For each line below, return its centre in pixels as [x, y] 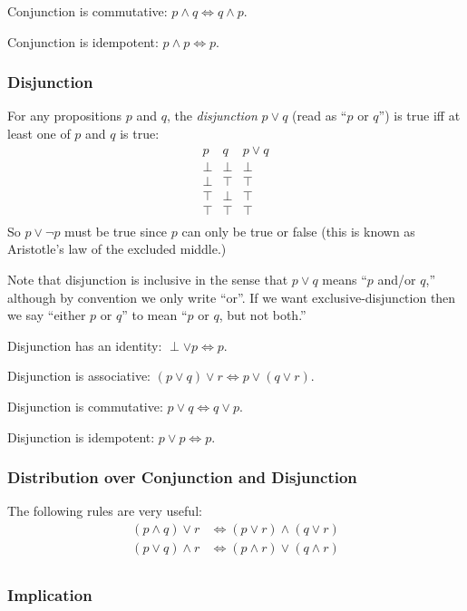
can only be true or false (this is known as [298, 231]
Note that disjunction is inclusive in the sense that [148, 279]
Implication [50, 594]
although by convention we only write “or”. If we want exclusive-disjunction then [232, 297]
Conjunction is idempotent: [83, 41]
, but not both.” [263, 315]
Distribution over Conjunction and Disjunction [182, 477]
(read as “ [320, 116]
